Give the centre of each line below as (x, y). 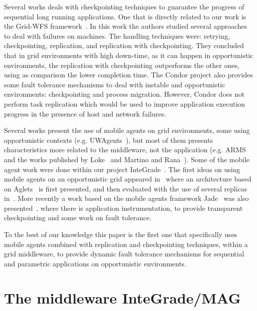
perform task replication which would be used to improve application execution (125, 103)
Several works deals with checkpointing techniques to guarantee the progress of (124, 6)
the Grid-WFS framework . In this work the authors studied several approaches (126, 26)
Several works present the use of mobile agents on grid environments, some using (127, 130)
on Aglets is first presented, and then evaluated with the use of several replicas (126, 188)
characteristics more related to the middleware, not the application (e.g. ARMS (125, 150)
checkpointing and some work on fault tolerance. (78, 218)
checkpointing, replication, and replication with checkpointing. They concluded (124, 45)
